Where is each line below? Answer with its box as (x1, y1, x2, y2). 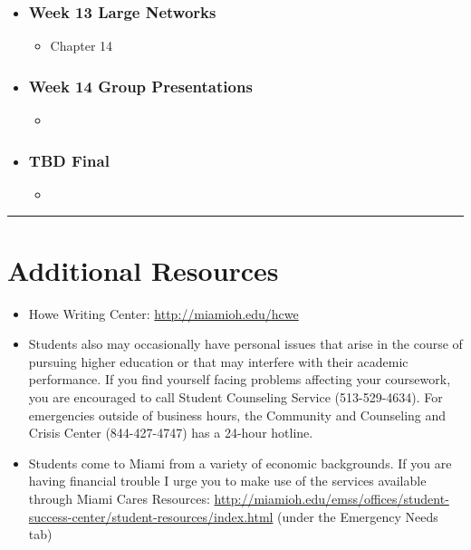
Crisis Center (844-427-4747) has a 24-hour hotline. (28, 423, 313, 442)
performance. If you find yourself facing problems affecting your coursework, (28, 370, 451, 389)
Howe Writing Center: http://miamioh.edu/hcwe (28, 304, 299, 323)
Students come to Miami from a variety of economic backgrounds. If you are (28, 453, 452, 472)
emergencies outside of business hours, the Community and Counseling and (28, 405, 447, 424)
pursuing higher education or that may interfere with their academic (28, 352, 409, 371)
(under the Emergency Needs (277, 507, 438, 526)
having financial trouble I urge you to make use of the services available (28, 471, 427, 490)
